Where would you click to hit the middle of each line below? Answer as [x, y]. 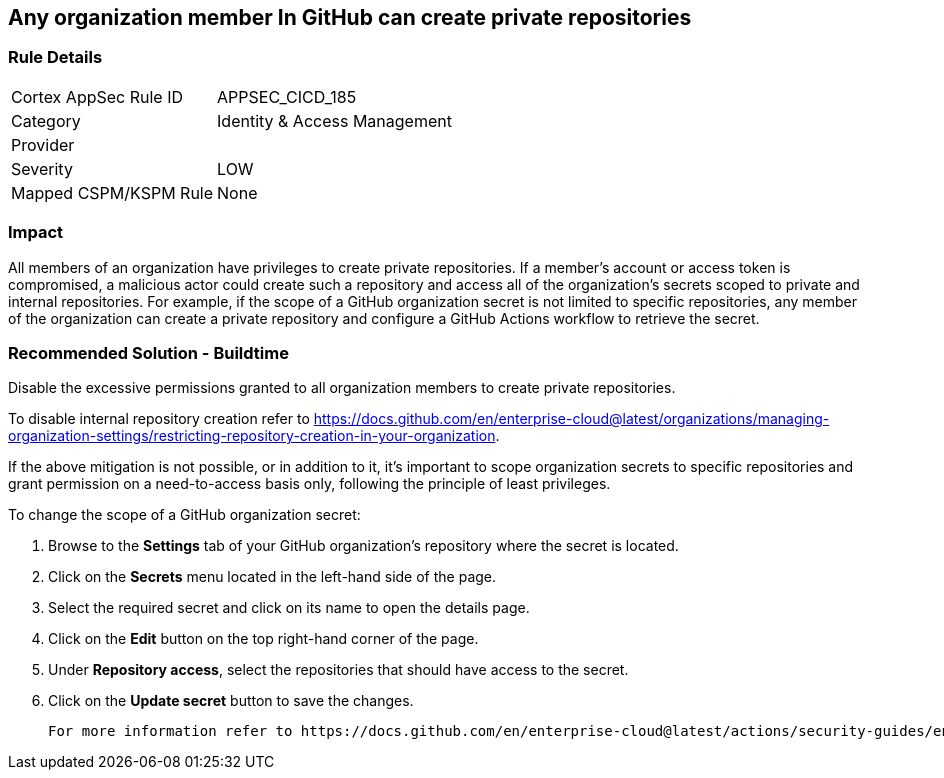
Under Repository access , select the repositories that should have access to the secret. [338, 670]
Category [46, 120]
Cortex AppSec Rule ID [97, 96]
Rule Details [55, 57]
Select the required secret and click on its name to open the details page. [289, 608]
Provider [43, 144]
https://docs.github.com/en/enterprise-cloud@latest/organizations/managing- [571, 419]
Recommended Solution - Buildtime [148, 352]
